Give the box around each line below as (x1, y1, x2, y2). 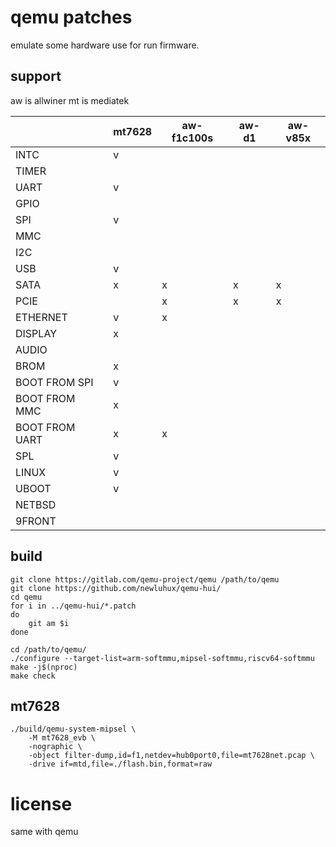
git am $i (28, 618, 70, 628)
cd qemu (10, 592, 43, 602)
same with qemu (10, 826, 79, 838)
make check (10, 671, 56, 681)
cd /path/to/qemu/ (10, 644, 87, 655)
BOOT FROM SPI (15, 375, 94, 389)
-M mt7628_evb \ (28, 733, 97, 743)
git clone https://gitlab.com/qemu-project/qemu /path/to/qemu (10, 574, 280, 585)
